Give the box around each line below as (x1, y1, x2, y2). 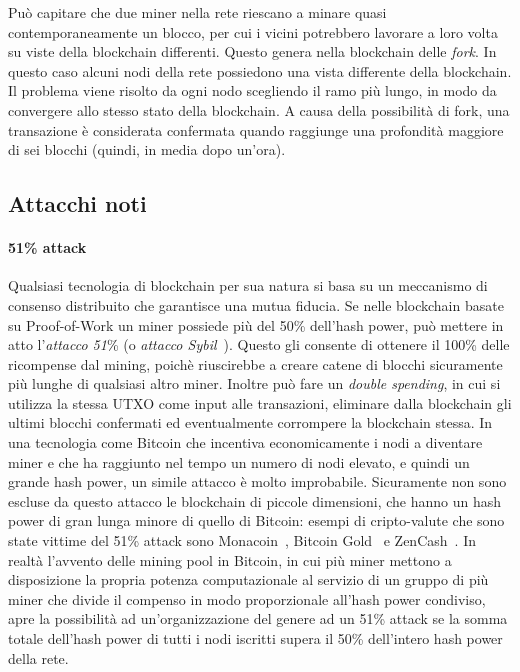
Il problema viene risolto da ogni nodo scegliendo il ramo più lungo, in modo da (8, 80, 497, 101)
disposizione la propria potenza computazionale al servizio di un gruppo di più (8, 569, 489, 590)
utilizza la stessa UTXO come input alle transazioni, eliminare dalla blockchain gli (8, 392, 512, 413)
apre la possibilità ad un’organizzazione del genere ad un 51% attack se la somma (8, 608, 508, 629)
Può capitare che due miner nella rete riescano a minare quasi (8, 2, 387, 22)
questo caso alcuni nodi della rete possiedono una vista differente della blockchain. (8, 60, 512, 81)
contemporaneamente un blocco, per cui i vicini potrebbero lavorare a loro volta (8, 21, 498, 42)
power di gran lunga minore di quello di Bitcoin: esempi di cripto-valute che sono (8, 510, 505, 531)
